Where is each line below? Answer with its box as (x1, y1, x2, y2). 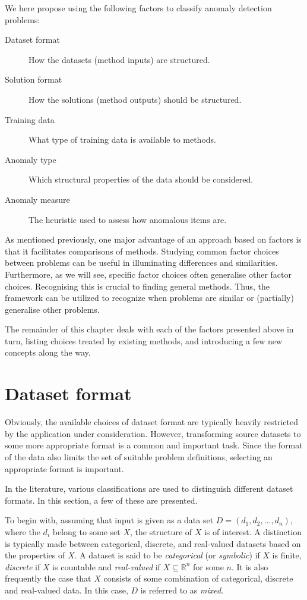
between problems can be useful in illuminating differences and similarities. (5, 256, 278, 269)
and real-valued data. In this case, (5, 583, 128, 596)
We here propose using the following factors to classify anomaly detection (5, 2, 272, 14)
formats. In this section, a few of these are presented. (5, 494, 198, 506)
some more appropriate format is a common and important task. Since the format (5, 439, 303, 451)
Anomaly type (5, 153, 56, 165)
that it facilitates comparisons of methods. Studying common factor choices (5, 244, 279, 257)
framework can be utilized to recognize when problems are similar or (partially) (5, 291, 294, 304)
